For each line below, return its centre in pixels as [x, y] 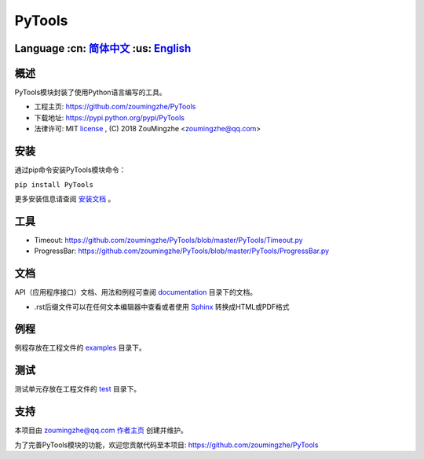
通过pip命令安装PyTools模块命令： [70, 170]
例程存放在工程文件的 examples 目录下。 [80, 348]
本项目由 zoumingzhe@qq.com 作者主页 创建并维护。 [101, 430]
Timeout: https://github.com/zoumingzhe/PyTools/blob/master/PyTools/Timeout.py [168, 240]
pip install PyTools [54, 184]
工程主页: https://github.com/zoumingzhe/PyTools [115, 107]
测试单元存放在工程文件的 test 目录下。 [78, 389]
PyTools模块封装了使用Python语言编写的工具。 [90, 92]
